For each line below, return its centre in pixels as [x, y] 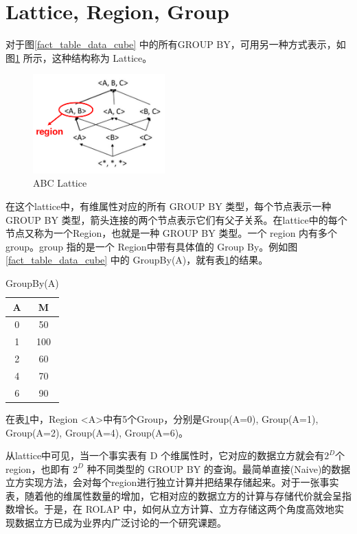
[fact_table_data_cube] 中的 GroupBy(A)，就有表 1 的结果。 [137, 260]
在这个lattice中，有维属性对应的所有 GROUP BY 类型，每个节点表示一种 [169, 206]
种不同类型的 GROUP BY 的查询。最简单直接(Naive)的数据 [219, 468]
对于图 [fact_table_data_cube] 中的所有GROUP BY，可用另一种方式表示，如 [176, 44]
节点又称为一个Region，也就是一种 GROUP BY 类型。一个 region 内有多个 [172, 233]
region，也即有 [38, 468]
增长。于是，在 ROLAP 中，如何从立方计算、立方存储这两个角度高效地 [174, 509]
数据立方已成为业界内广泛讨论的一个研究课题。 [120, 523]
